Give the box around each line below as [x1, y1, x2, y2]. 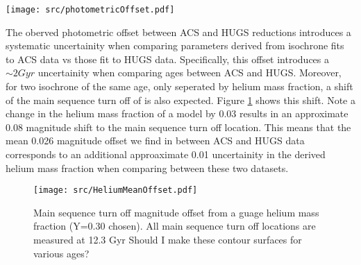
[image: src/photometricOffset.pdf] [6, 5, 175, 15]
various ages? [33, 246, 90, 260]
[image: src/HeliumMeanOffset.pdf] [33, 185, 198, 196]
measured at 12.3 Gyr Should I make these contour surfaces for [33, 232, 302, 247]
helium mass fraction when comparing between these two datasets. [6, 160, 289, 175]
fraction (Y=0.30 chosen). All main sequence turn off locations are [33, 219, 316, 233]
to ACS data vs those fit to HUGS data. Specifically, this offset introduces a [6, 51, 330, 66]
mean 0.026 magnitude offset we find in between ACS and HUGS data [6, 133, 305, 148]
